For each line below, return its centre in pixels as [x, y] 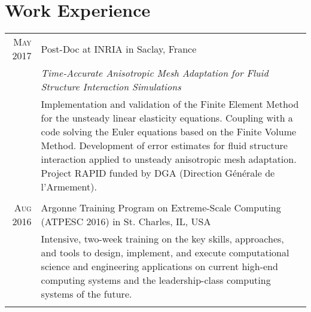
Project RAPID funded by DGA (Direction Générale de [158, 173]
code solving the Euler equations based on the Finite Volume [169, 132]
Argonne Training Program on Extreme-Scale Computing [161, 208]
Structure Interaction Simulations [111, 87]
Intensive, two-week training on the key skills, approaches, [162, 239]
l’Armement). [69, 187]
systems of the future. [86, 294]
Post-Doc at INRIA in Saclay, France [119, 49]
